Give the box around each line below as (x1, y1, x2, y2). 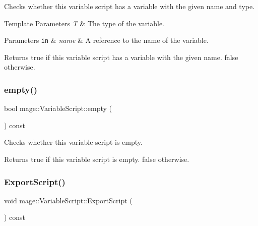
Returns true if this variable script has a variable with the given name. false (4, 51, 238, 62)
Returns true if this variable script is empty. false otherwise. (4, 154, 189, 164)
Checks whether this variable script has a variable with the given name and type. (4, 1, 255, 11)
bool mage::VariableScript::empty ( (4, 103, 112, 114)
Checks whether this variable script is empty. (4, 137, 143, 147)
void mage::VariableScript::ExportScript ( (4, 195, 133, 205)
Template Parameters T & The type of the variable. (4, 18, 165, 28)
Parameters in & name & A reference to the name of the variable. (4, 35, 209, 45)
